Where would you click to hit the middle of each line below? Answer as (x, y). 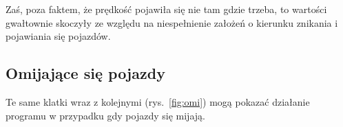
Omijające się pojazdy (85, 73)
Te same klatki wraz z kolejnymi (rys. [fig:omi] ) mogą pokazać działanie (158, 101)
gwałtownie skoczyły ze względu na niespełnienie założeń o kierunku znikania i (172, 22)
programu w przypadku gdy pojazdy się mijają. (105, 115)
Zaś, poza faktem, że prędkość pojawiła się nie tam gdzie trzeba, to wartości (166, 9)
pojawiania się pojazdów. (58, 36)
